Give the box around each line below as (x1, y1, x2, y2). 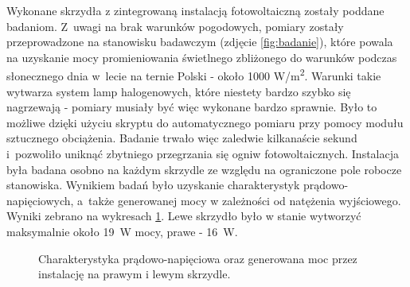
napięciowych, (6, 192, 74, 208)
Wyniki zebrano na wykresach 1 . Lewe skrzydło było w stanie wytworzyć (6, 207, 361, 224)
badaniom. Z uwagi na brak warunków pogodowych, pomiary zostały (6, 17, 344, 34)
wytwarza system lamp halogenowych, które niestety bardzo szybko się (6, 83, 351, 99)
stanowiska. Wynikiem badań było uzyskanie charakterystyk (6, 176, 300, 193)
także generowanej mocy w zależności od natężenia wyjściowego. (88, 192, 401, 208)
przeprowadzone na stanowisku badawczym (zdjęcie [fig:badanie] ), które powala (6, 33, 393, 50)
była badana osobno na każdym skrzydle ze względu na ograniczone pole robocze (6, 161, 402, 177)
